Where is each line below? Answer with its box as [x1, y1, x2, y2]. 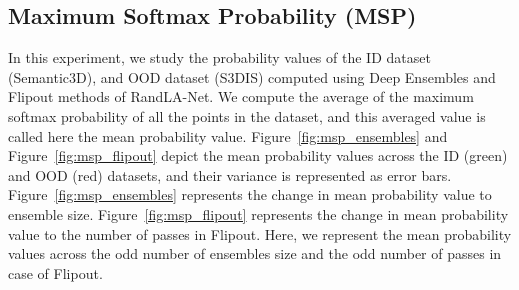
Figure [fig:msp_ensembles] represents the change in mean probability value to [8, 184, 492, 205]
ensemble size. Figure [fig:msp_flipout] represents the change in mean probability [8, 203, 509, 224]
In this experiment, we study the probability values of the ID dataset [8, 47, 431, 68]
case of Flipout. [8, 262, 103, 283]
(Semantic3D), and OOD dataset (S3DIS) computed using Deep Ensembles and [8, 66, 496, 87]
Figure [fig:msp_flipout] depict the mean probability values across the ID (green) [8, 145, 508, 166]
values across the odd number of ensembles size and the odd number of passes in [8, 243, 502, 264]
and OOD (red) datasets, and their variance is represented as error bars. [8, 164, 452, 185]
